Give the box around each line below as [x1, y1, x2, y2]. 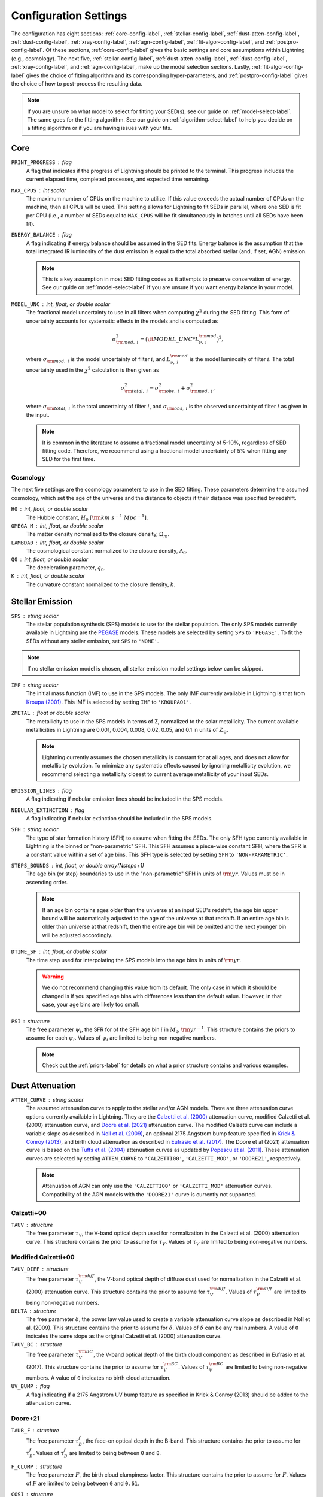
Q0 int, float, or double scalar [11, 556, 89, 563]
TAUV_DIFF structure [11, 1265, 69, 1272]
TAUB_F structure [11, 1427, 60, 1434]
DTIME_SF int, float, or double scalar [11, 948, 107, 955]
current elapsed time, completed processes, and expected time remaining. [26, 175, 210, 183]
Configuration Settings [11, 9, 127, 22]
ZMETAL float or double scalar [11, 710, 90, 717]
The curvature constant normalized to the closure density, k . [26, 581, 176, 588]
